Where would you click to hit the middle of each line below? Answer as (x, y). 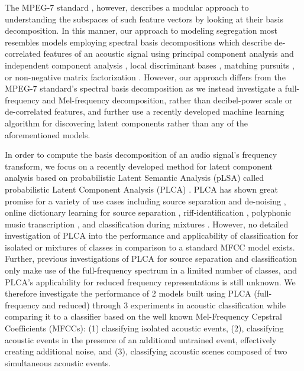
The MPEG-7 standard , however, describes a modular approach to (127, 7)
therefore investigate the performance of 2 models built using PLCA (128, 293)
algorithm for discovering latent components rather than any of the (127, 123)
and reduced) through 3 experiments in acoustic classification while (164, 305)
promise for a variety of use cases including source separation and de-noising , (145, 201)
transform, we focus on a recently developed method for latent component (139, 166)
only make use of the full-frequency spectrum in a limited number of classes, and (151, 270)
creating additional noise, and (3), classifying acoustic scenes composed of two (146, 351)
